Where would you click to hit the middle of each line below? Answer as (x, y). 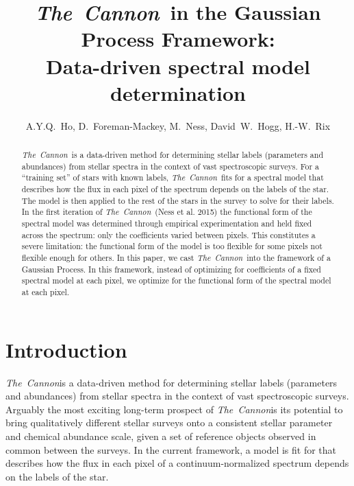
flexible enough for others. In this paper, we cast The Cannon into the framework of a (176, 257)
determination (178, 92)
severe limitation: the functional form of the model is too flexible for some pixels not (172, 246)
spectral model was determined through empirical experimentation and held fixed (167, 223)
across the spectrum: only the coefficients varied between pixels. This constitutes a (168, 234)
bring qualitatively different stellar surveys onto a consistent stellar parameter (169, 423)
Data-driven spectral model (178, 66)
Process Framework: (178, 39)
